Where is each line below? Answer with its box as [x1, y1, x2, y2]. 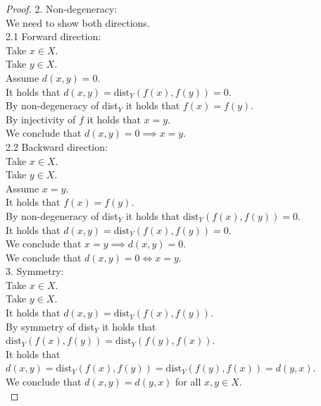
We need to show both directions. [6, 15, 150, 30]
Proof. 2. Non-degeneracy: [6, 1, 118, 16]
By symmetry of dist [6, 319, 94, 333]
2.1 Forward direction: [6, 29, 101, 44]
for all [175, 374, 201, 389]
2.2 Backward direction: [6, 139, 108, 154]
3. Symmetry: [6, 264, 64, 278]
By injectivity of [6, 111, 76, 126]
